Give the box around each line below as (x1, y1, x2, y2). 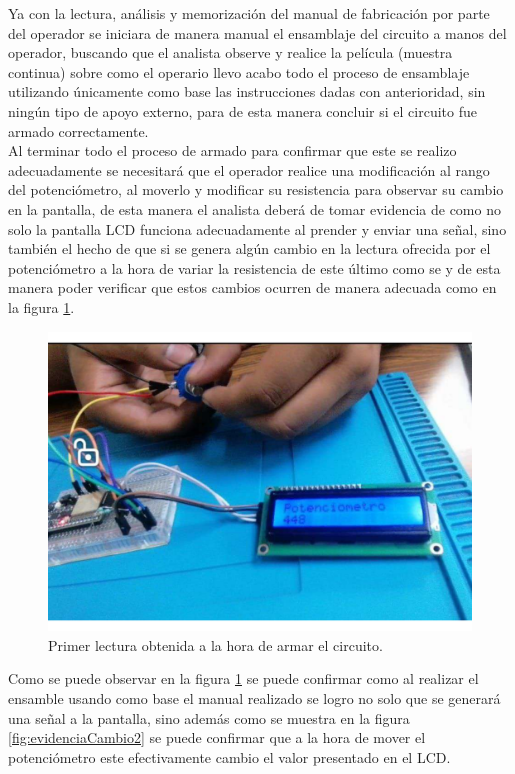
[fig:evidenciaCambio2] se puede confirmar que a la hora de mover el (8, 727, 426, 748)
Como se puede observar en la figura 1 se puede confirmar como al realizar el (8, 668, 479, 689)
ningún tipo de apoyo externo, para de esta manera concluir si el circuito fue (8, 100, 477, 121)
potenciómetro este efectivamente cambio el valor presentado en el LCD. (8, 746, 451, 767)
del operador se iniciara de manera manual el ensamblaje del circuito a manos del (8, 22, 507, 43)
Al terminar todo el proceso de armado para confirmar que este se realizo (8, 140, 457, 161)
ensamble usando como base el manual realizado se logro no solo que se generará (8, 687, 501, 708)
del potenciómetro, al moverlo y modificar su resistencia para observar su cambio (8, 179, 504, 200)
